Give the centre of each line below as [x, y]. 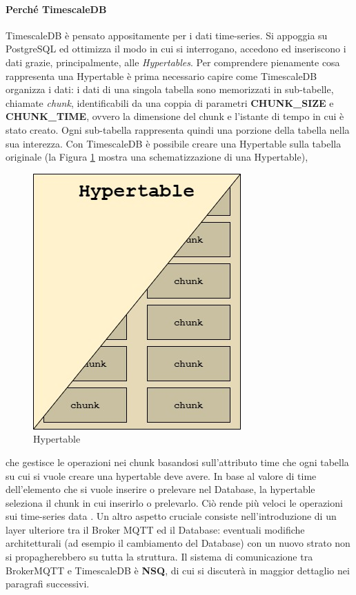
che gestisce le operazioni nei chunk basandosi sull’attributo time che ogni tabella [177, 462]
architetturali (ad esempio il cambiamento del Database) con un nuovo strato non [178, 543]
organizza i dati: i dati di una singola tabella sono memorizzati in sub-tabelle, [170, 89]
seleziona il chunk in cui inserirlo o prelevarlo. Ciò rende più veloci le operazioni [174, 502]
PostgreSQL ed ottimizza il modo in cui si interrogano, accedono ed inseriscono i [176, 49]
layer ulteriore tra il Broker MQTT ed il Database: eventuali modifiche [155, 529]
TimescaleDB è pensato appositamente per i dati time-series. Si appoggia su [167, 35]
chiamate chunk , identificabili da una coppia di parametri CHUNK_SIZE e [170, 102]
